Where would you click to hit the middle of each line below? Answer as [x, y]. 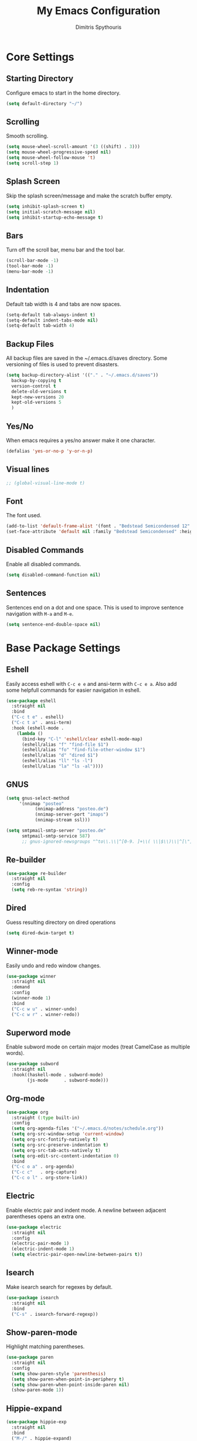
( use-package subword [33, 1064]
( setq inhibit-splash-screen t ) [45, 206]
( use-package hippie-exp [36, 1422]
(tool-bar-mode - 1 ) [30, 266]
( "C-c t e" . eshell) [38, 717]
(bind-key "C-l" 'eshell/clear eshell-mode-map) [82, 739]
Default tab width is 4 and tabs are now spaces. [64, 304]
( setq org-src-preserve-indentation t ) [60, 1145]
